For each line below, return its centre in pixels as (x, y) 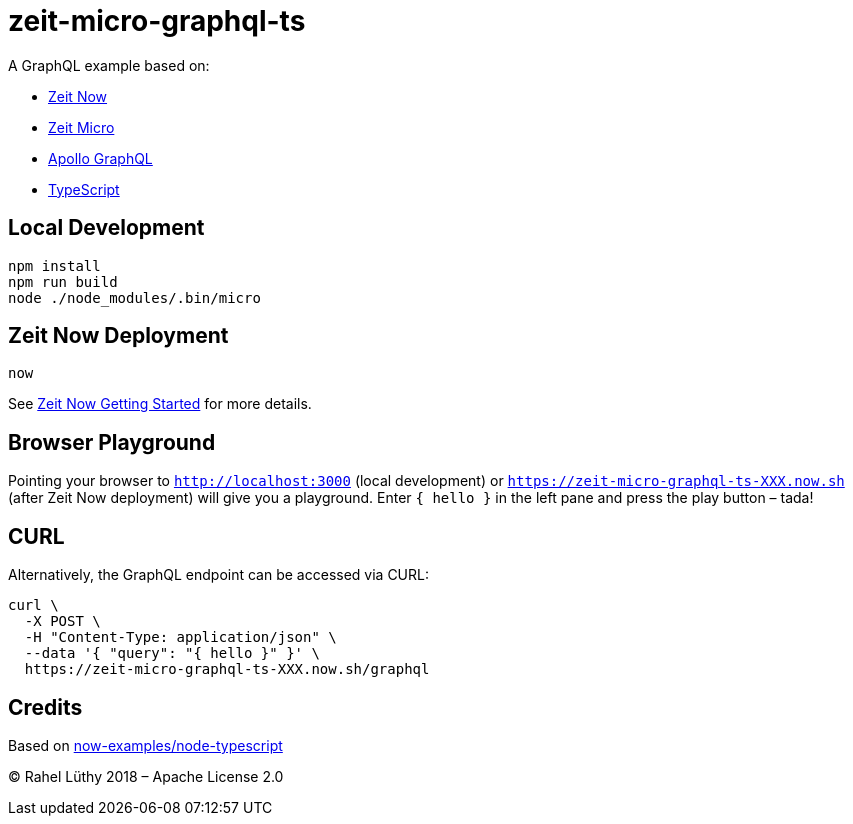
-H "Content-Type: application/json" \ (180, 637)
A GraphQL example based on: (109, 65)
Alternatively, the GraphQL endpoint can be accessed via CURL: (218, 575)
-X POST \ (62, 621)
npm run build (63, 281)
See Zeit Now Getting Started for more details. (160, 404)
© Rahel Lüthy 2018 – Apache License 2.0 (146, 776)
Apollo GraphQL (100, 158)
